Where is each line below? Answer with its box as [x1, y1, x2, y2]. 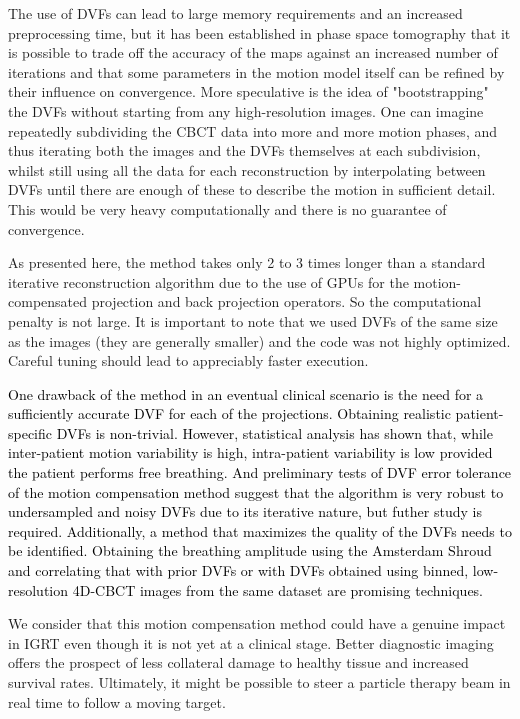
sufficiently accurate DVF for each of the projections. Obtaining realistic [8, 403, 451, 424]
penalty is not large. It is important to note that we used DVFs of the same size [8, 310, 498, 331]
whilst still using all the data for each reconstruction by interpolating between [8, 159, 486, 180]
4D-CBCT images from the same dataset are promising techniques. [72, 579, 484, 600]
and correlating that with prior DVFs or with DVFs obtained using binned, [8, 560, 469, 581]
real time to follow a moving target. [8, 691, 226, 712]
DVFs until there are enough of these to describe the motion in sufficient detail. [8, 179, 496, 200]
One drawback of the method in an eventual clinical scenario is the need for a [8, 383, 484, 404]
